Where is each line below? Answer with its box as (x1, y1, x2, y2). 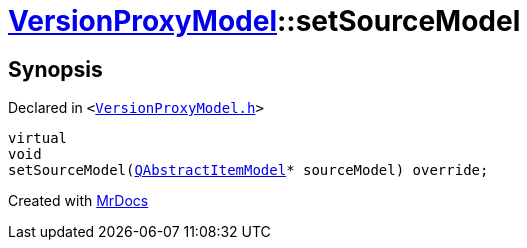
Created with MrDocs (8, 192, 149, 210)
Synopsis (8, 56, 103, 82)
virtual (8, 130, 68, 147)
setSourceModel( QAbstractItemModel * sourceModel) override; (8, 162, 489, 179)
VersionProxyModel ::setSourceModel (8, 4, 521, 38)
